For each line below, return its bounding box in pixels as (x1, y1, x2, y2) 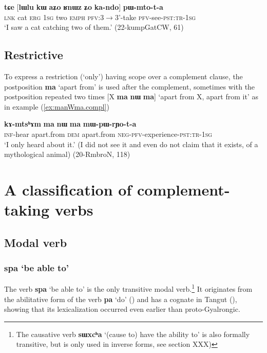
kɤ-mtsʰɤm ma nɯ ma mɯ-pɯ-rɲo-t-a (4, 118, 137, 129)
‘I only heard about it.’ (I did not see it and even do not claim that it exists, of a (4, 138, 258, 149)
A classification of (4, 179, 132, 200)
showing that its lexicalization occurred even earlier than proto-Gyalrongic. (4, 304, 240, 314)
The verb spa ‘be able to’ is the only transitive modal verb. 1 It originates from (4, 282, 253, 294)
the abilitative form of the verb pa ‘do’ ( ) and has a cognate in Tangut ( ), (4, 293, 237, 304)
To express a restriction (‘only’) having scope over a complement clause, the (4, 70, 243, 81)
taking (4, 199, 50, 220)
